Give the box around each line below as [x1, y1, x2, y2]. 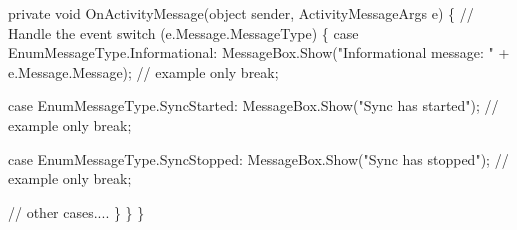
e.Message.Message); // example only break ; [8, 61, 279, 82]
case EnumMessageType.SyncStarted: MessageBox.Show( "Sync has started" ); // [8, 95, 499, 116]
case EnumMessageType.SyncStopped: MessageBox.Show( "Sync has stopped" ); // [8, 148, 509, 169]
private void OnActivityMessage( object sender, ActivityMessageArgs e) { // [8, 3, 474, 23]
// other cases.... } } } [8, 201, 145, 222]
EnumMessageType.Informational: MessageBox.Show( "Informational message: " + [8, 42, 510, 63]
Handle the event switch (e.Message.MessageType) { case [8, 22, 359, 43]
